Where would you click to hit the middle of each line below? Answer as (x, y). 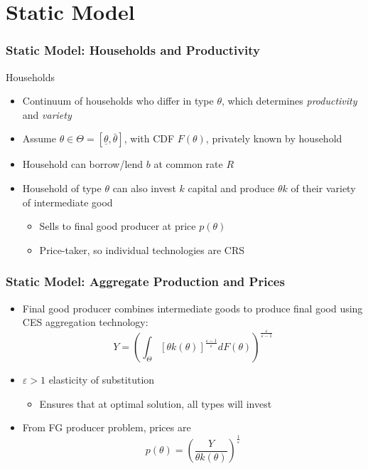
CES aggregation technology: (85, 322)
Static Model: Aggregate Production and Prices (145, 281)
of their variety (323, 188)
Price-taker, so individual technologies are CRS (142, 249)
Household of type (62, 188)
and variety (47, 114)
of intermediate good (67, 202)
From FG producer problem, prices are (107, 427)
